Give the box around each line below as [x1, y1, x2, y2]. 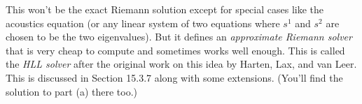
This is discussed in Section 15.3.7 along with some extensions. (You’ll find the [6, 70, 343, 84]
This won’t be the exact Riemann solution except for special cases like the [6, 2, 324, 16]
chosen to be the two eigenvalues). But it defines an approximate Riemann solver [6, 29, 352, 44]
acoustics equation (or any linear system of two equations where [6, 15, 280, 30]
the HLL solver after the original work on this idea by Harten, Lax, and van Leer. [6, 57, 357, 71]
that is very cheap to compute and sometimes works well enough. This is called [6, 43, 345, 57]
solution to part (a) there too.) [6, 84, 138, 98]
